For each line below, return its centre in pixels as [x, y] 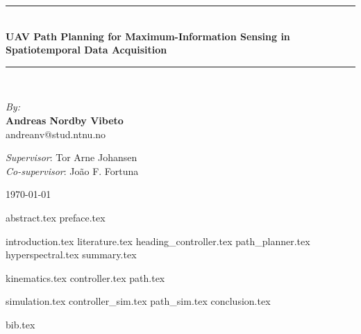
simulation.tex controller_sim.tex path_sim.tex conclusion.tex [138, 301]
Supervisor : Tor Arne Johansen [72, 157]
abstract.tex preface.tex [56, 217]
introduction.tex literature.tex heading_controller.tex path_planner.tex [158, 241]
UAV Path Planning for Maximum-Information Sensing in [148, 36]
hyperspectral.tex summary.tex [71, 254]
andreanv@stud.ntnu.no [56, 134]
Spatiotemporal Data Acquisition [86, 50]
